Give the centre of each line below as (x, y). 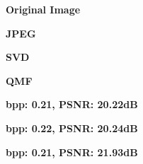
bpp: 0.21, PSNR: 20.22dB (72, 104)
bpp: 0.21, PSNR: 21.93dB (72, 152)
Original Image (43, 9)
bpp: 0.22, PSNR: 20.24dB (72, 128)
